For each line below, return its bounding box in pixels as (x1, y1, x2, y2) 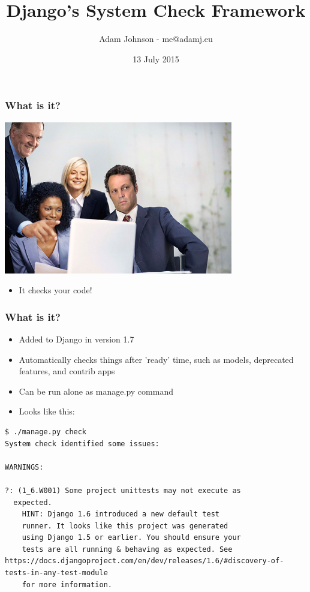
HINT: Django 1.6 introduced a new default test (22, 510, 219, 519)
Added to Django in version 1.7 (19, 332, 134, 345)
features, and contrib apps (19, 365, 115, 377)
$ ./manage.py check (5, 427, 87, 436)
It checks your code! (19, 284, 92, 296)
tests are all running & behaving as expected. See (22, 545, 233, 554)
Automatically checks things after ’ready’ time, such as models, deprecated (19, 353, 294, 365)
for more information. (22, 580, 112, 589)
